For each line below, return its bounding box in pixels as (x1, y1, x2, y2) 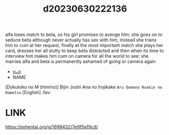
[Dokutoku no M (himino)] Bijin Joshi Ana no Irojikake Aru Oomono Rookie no (5, 84, 163, 90)
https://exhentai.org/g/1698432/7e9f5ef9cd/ (5, 124, 98, 130)
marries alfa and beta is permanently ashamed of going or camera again (5, 59, 156, 65)
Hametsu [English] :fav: (5, 89, 52, 96)
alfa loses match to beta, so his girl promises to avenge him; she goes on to (5, 31, 163, 38)
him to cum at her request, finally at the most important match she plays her (5, 42, 163, 49)
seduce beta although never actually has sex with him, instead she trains (5, 37, 157, 43)
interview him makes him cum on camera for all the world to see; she (5, 53, 149, 59)
